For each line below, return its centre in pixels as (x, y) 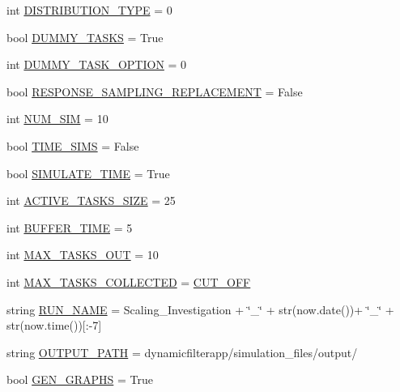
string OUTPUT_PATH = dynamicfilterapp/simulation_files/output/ (182, 352)
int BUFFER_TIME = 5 (70, 227)
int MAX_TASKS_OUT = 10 (83, 255)
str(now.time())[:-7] (54, 325)
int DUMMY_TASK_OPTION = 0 (97, 64)
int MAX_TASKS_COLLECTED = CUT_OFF (129, 281)
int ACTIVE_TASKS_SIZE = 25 (91, 200)
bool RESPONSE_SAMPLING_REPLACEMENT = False (155, 91)
